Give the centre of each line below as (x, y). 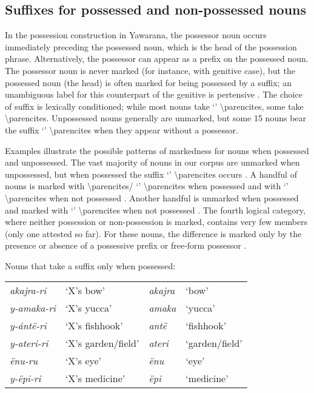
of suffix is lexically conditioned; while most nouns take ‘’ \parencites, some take (154, 106)
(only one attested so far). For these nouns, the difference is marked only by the (153, 233)
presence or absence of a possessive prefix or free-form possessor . (126, 245)
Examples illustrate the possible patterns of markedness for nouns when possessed (157, 150)
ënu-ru (24, 361)
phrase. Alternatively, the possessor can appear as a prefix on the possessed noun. (157, 59)
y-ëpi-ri (25, 378)
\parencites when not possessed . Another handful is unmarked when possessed (152, 197)
